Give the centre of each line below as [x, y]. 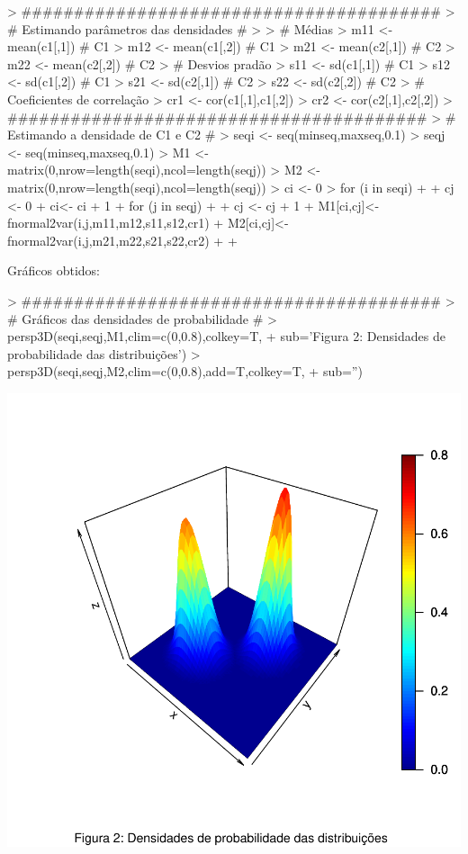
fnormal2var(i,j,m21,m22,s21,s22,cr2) [108, 240]
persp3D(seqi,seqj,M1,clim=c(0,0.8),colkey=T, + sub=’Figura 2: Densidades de [226, 336]
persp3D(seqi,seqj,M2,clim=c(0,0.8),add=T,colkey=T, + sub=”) [185, 371]
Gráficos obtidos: [54, 270]
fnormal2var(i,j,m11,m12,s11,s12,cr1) [108, 223]
